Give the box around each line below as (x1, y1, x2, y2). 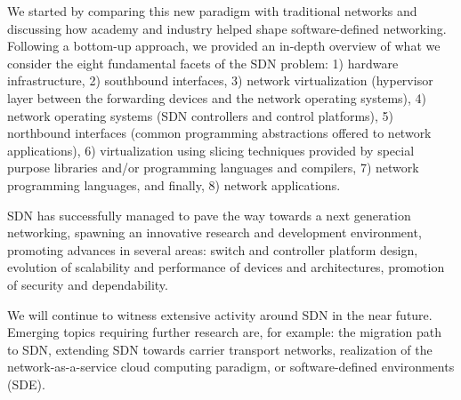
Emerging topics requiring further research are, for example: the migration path (7, 323, 442, 341)
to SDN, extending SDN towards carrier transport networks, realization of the (7, 340, 433, 358)
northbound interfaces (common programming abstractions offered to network (7, 124, 432, 142)
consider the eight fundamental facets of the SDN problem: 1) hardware (7, 53, 399, 72)
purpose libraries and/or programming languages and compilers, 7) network (7, 158, 419, 177)
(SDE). (7, 374, 45, 393)
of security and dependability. (7, 275, 168, 293)
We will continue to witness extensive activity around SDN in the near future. (7, 305, 433, 324)
